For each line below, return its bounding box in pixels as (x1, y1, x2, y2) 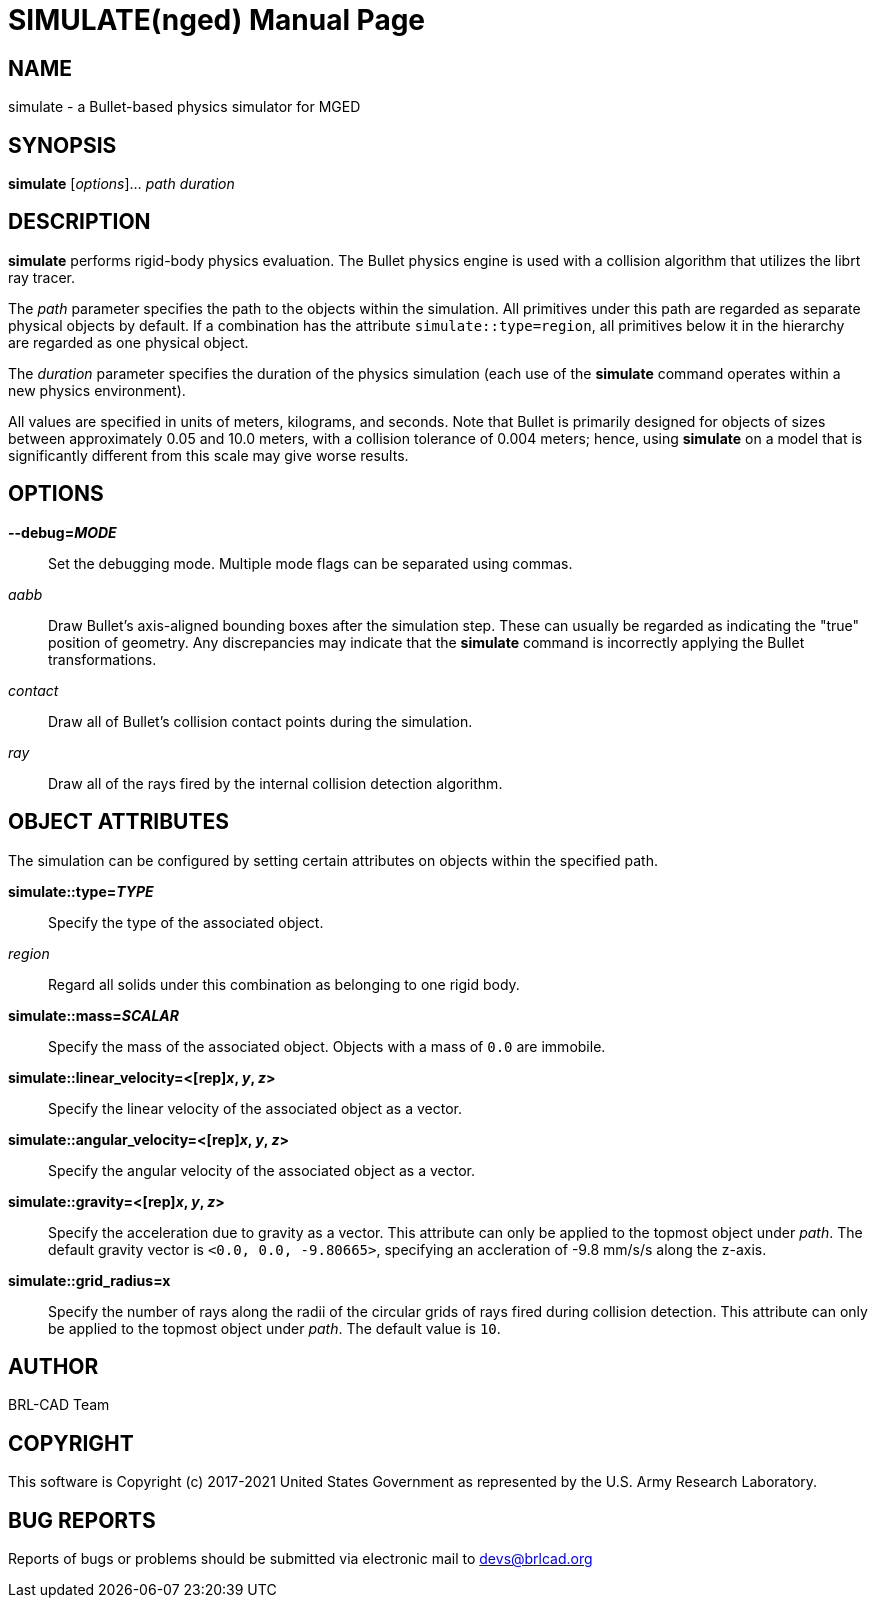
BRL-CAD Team (8, 1396, 110, 1414)
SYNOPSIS (8, 132, 117, 158)
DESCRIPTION (8, 209, 151, 235)
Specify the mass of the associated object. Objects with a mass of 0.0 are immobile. (48, 1037, 606, 1055)
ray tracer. (8, 268, 76, 286)
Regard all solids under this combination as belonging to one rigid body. (48, 975, 520, 993)
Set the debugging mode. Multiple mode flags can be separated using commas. (48, 554, 573, 572)
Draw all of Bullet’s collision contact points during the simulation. (48, 712, 473, 730)
